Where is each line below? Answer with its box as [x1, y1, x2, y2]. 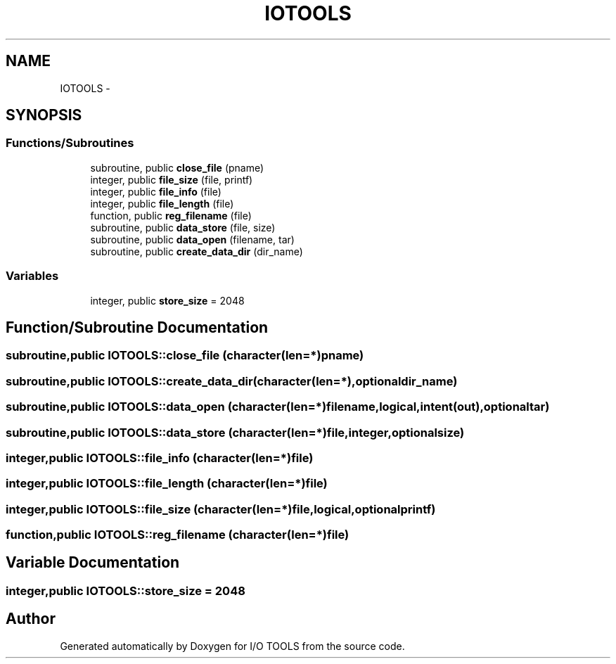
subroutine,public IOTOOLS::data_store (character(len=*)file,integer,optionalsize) [6, 425, 465, 440]
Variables [6, 269, 59, 283]
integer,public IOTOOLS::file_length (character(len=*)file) [6, 476, 328, 491]
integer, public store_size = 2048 [90, 294, 245, 307]
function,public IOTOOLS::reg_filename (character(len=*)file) [6, 528, 349, 542]
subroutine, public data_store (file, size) [90, 221, 276, 234]
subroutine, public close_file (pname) [90, 161, 264, 174]
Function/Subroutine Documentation [6, 318, 269, 336]
